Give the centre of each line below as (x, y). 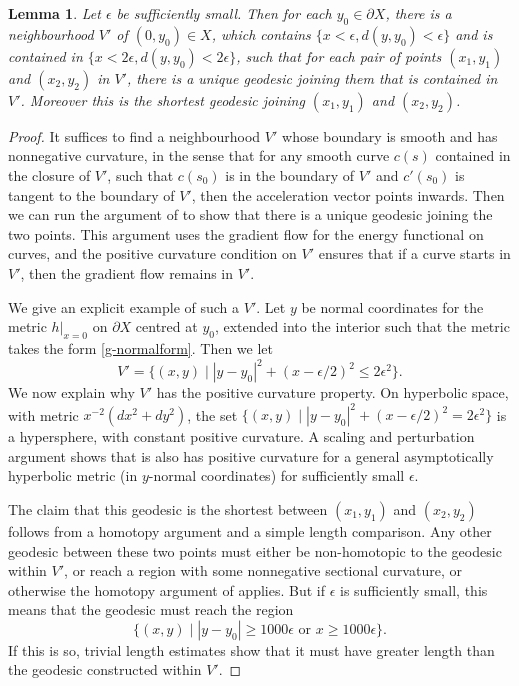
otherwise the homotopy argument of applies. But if (166, 589)
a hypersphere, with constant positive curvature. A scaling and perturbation (241, 436)
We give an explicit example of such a (124, 306)
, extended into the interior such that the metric (362, 326)
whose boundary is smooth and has (390, 135)
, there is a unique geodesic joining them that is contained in (312, 77)
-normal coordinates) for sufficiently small (276, 475)
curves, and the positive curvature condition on (152, 253)
